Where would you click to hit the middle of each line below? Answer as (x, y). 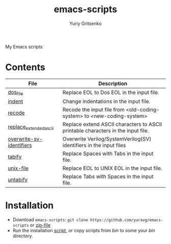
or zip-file (40, 225)
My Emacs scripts (24, 46)
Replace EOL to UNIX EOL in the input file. (112, 168)
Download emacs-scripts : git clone (50, 220)
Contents (25, 67)
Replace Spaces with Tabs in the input (108, 154)
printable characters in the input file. (106, 131)
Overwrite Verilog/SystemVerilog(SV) (107, 139)
